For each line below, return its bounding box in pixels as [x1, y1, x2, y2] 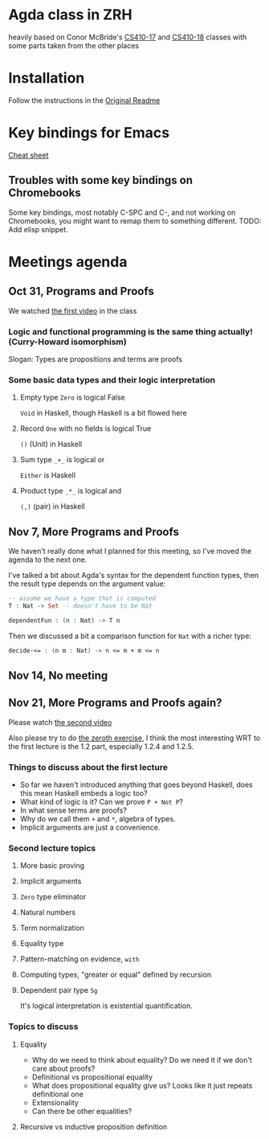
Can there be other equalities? [31, 1106, 132, 1116]
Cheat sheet [8, 150, 49, 160]
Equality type [19, 939, 64, 948]
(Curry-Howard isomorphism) [8, 336, 127, 347]
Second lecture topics [8, 842, 96, 854]
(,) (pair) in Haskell [19, 502, 86, 511]
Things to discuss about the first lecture [8, 761, 169, 772]
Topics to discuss [8, 1021, 79, 1032]
